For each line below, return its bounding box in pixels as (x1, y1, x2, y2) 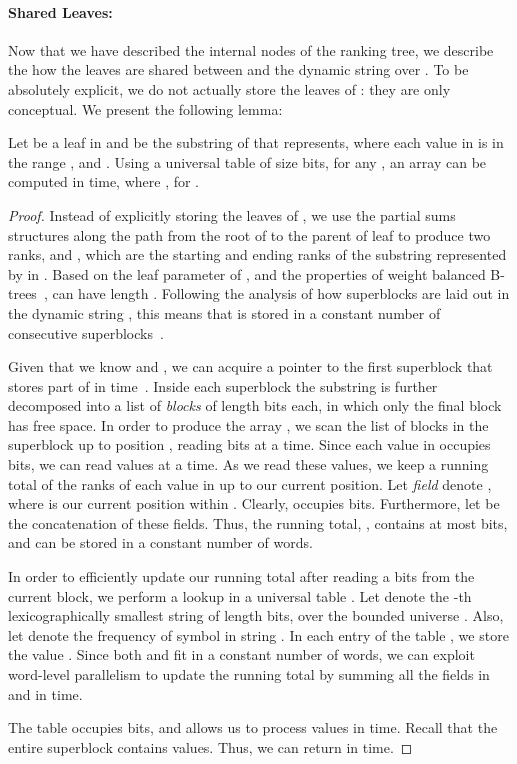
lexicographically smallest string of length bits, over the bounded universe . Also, (8, 605, 504, 626)
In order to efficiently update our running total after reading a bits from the (8, 566, 475, 587)
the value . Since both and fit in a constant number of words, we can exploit (8, 644, 475, 665)
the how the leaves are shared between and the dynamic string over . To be (8, 59, 469, 80)
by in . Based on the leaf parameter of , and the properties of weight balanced (8, 263, 486, 284)
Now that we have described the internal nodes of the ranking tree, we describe (8, 39, 494, 60)
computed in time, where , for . (8, 171, 200, 192)
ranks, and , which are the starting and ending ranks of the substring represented (8, 244, 507, 265)
